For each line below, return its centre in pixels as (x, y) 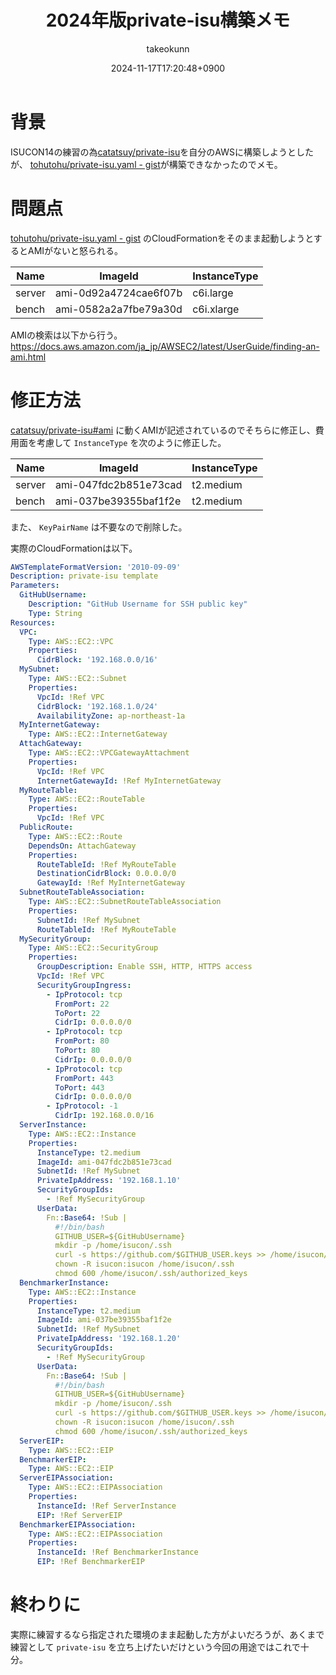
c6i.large (213, 293)
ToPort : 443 (79, 1087)
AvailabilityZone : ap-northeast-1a (111, 716)
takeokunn (168, 48)
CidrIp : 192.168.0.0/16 (104, 1116)
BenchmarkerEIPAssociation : (78, 1524)
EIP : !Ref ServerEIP (79, 1515)
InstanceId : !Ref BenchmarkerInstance (117, 1552)
